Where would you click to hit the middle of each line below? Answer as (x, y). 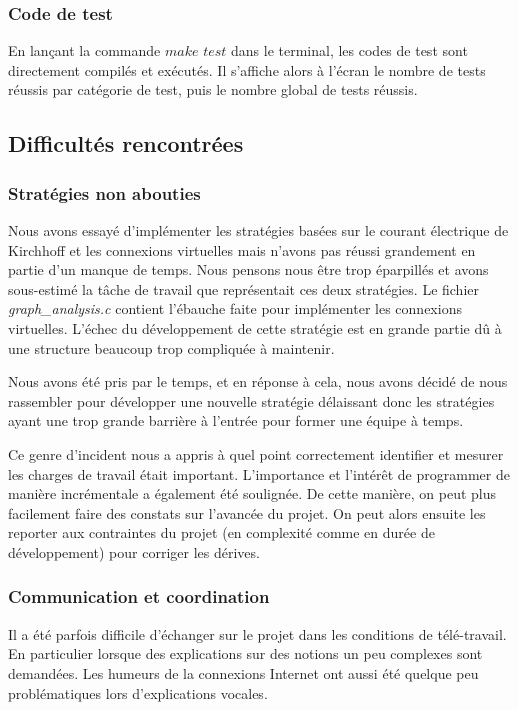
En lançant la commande (84, 50)
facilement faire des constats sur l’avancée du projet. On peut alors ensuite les (247, 512)
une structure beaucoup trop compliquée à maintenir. (171, 347)
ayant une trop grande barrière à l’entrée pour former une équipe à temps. (236, 420)
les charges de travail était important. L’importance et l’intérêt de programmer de (259, 473)
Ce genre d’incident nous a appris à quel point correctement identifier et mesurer (256, 453)
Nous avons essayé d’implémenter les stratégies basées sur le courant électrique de (258, 230)
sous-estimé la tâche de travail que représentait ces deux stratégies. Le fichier (244, 288)
